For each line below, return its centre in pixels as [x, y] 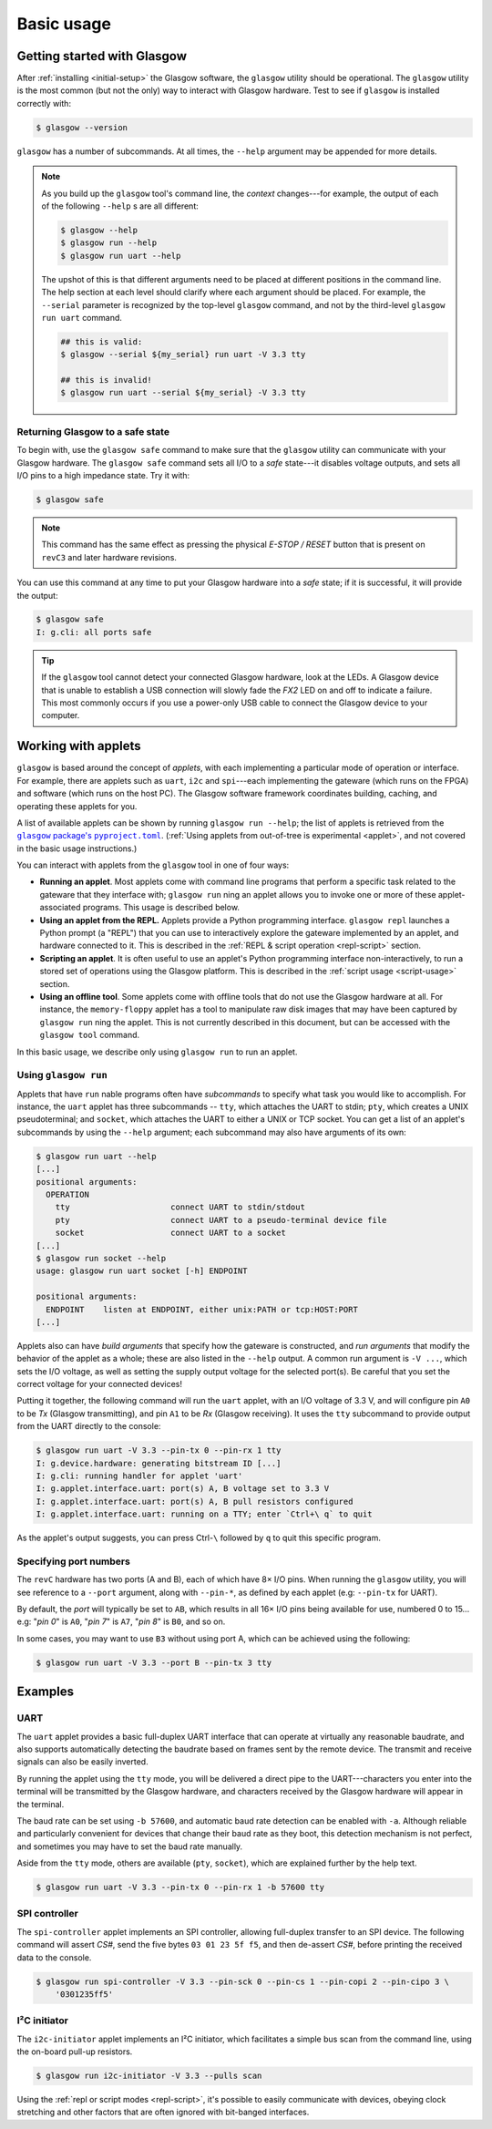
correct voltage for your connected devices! [99, 1384]
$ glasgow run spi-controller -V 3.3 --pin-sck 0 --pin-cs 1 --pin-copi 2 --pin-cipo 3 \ [243, 1981]
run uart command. [82, 317]
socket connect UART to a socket [170, 1233]
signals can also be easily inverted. [83, 1762]
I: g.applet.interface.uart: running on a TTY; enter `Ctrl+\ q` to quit [204, 1514]
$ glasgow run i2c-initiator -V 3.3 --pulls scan [149, 2076]
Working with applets [79, 746]
